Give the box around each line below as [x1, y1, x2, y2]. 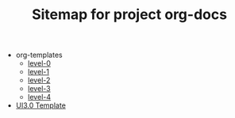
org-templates [15, 50, 63, 60]
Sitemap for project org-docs [31, 6, 228, 24]
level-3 [27, 84, 51, 93]
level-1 [27, 67, 50, 77]
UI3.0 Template [15, 101, 66, 110]
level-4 [27, 93, 52, 102]
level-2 [27, 75, 51, 85]
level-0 [27, 59, 52, 68]
